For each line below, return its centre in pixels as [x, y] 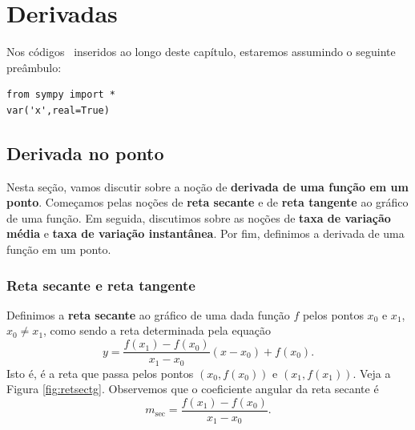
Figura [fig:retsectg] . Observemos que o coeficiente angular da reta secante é [193, 389]
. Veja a [372, 373]
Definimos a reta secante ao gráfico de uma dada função [148, 314]
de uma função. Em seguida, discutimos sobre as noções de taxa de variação [199, 217]
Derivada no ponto [85, 153]
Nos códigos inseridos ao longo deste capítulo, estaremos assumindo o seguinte [201, 52]
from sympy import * [61, 95]
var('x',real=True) [58, 110]
